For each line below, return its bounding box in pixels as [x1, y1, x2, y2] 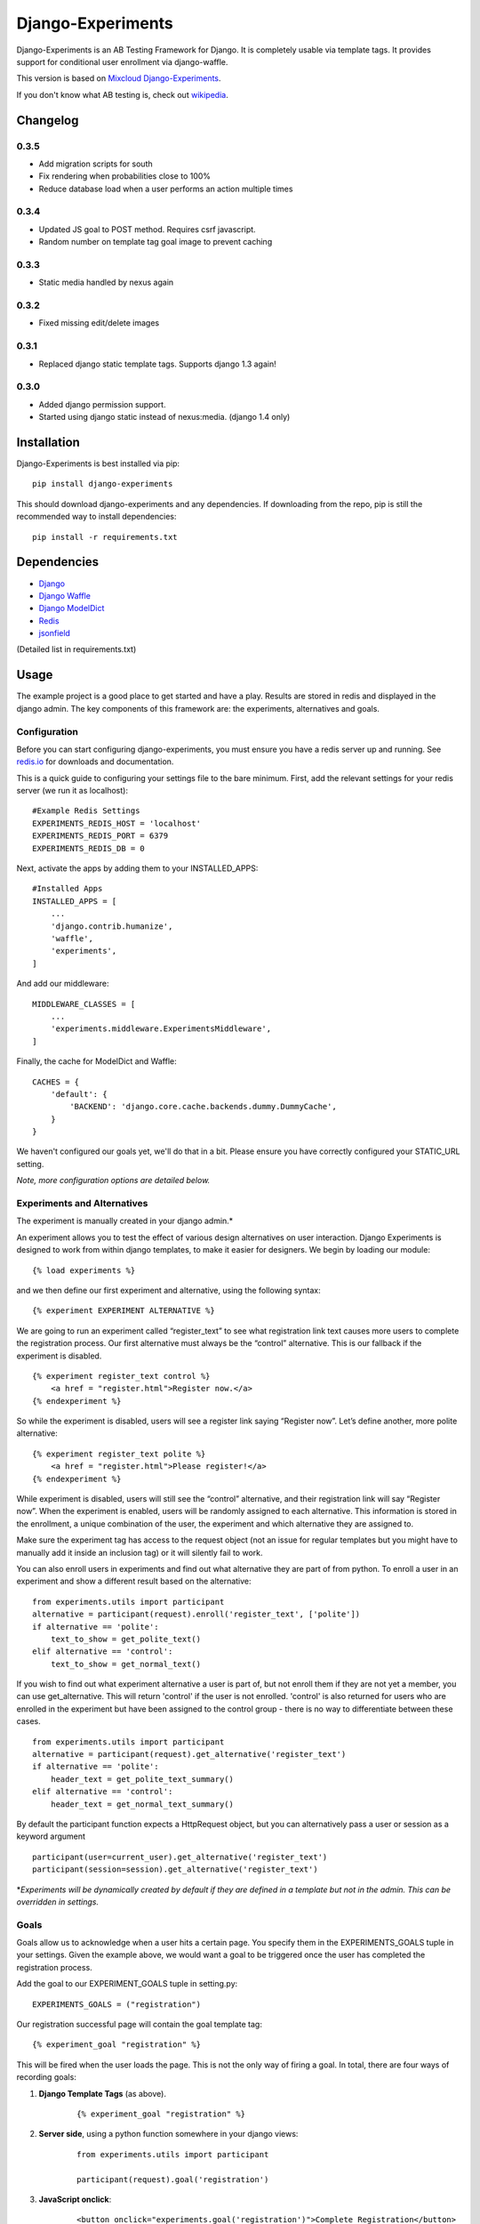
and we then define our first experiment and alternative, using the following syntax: [16, 1285, 322, 1295]
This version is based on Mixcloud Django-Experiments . [16, 73, 221, 84]
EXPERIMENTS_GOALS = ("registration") [32, 1999, 202, 2010]
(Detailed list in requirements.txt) [16, 644, 137, 655]
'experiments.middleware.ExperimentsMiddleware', [50, 1024, 271, 1034]
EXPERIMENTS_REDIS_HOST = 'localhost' [32, 818, 202, 828]
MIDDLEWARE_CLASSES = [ [32, 999, 136, 1009]
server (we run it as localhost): [16, 786, 129, 796]
